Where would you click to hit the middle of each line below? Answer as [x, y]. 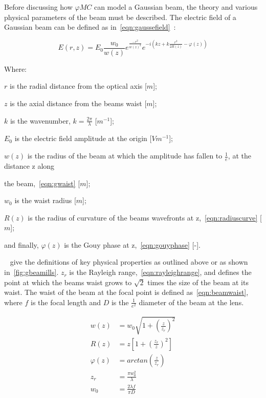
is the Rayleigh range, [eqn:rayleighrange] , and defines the [160, 272]
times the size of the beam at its [198, 282]
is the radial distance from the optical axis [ [78, 86]
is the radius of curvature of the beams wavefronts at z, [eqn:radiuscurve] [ [145, 217]
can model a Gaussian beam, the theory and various [176, 7]
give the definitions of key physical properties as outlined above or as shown [129, 262]
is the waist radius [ [45, 200]
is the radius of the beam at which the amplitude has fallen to [125, 156]
